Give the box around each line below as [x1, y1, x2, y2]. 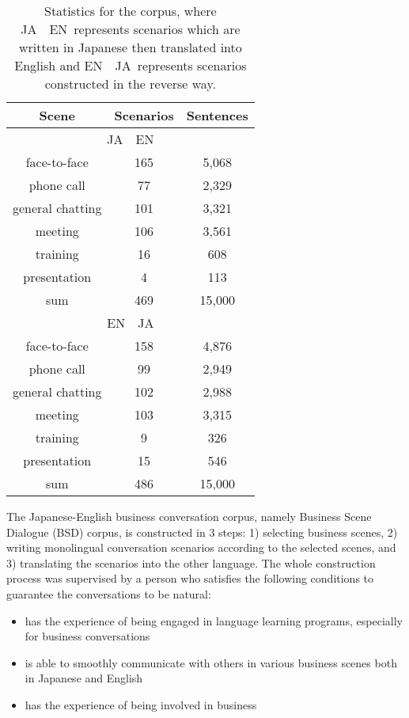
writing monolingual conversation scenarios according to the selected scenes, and [6, 539, 396, 556]
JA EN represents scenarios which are [21, 20, 240, 38]
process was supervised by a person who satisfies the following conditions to [6, 570, 374, 587]
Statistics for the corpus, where [44, 2, 217, 20]
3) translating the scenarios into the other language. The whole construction [6, 554, 376, 571]
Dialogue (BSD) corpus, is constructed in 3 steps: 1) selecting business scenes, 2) [6, 523, 398, 540]
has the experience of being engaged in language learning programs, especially [25, 612, 403, 629]
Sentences [186, 106, 248, 124]
